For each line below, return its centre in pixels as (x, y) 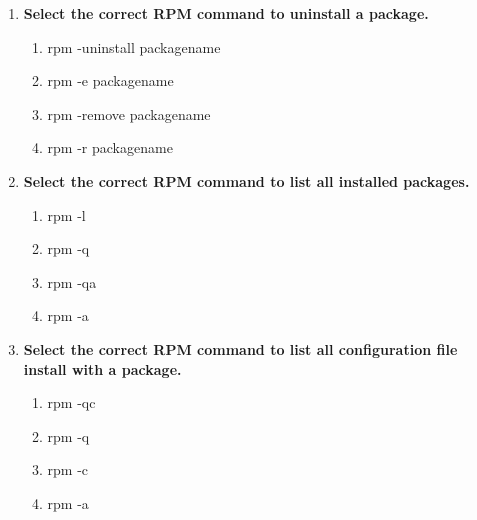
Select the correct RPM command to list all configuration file (240, 348)
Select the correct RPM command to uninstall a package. (226, 13)
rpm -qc (71, 402)
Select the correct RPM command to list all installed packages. (246, 180)
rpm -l (66, 214)
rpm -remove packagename (129, 113)
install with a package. (102, 368)
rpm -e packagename (110, 80)
